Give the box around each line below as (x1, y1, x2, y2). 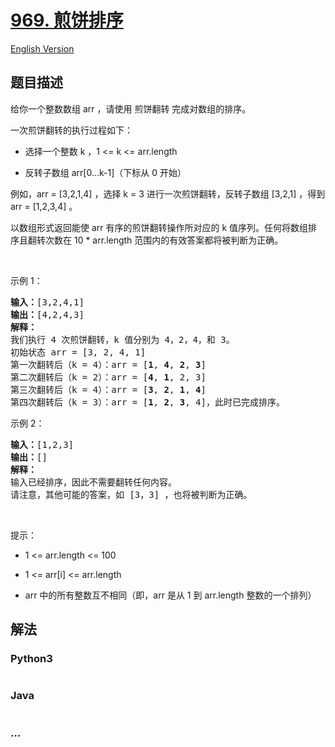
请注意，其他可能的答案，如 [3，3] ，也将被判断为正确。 (10, 489, 253, 500)
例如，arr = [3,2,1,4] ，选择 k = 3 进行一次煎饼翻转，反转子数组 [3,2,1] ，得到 (10, 187, 326, 200)
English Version (10, 42, 75, 55)
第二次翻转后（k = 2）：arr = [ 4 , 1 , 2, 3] (10, 371, 207, 383)
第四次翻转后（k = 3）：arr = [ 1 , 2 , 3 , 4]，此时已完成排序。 (10, 396, 285, 408)
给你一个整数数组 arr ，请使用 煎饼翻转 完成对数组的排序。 (10, 102, 252, 115)
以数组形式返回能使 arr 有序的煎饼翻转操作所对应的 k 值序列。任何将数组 (10, 221, 309, 233)
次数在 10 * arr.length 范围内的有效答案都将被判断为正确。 (44, 234, 284, 246)
